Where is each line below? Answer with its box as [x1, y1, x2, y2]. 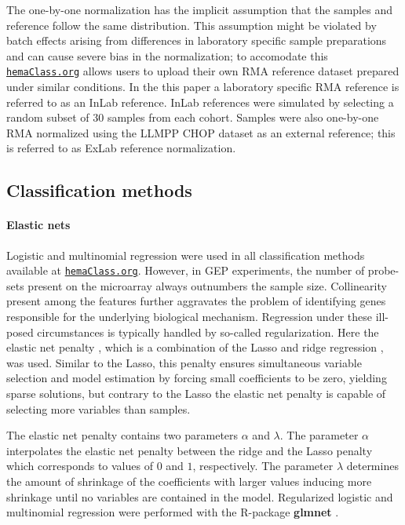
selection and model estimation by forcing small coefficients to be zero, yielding [6, 370, 387, 386]
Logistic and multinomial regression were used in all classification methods [6, 246, 365, 263]
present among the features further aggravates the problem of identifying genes [6, 293, 386, 309]
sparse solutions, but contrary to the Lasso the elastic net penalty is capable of [6, 385, 386, 401]
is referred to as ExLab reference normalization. [6, 140, 236, 156]
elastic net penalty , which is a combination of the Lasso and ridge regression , [6, 339, 384, 355]
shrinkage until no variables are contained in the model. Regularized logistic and [6, 488, 393, 505]
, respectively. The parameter [192, 458, 334, 474]
